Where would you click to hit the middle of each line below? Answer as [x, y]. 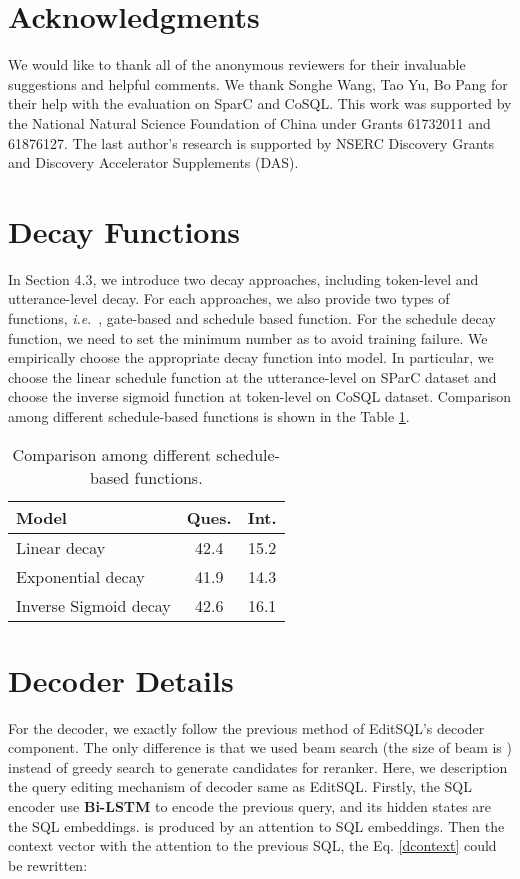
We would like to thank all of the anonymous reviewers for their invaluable [237, 64]
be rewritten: [48, 864]
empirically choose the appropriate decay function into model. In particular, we [251, 357]
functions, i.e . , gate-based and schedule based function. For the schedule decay [252, 318]
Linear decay [61, 547]
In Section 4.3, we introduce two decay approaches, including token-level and [243, 278]
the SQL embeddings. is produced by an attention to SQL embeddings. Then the [256, 825]
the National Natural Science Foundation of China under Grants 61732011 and [249, 122]
